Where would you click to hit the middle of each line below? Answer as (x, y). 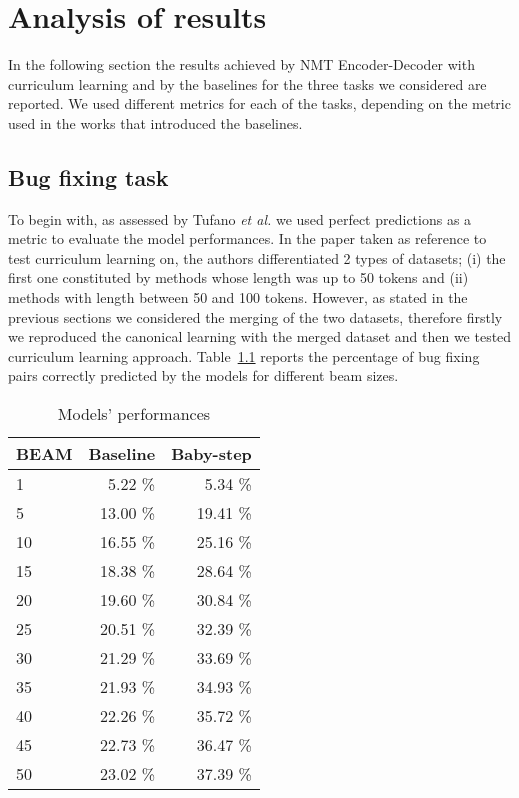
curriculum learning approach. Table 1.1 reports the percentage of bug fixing (244, 355)
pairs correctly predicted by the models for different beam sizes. (203, 375)
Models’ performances (134, 414)
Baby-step (211, 454)
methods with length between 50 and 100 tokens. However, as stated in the (238, 297)
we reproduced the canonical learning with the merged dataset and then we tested (260, 336)
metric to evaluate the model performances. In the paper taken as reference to (247, 238)
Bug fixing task (88, 176)
